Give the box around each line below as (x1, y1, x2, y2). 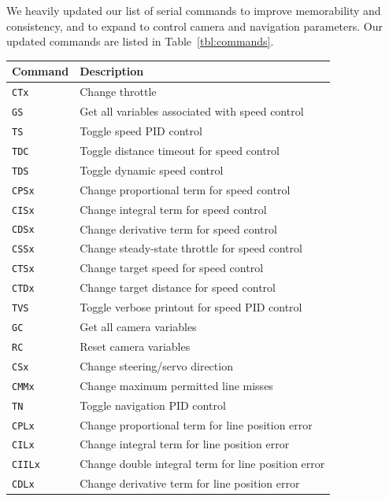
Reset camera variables (80, 337, 191, 354)
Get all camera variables (80, 319, 197, 335)
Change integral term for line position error (80, 436, 290, 452)
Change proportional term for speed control (80, 181, 291, 197)
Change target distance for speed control (80, 279, 276, 296)
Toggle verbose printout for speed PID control (80, 299, 302, 315)
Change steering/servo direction (80, 357, 233, 374)
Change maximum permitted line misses (80, 377, 273, 393)
